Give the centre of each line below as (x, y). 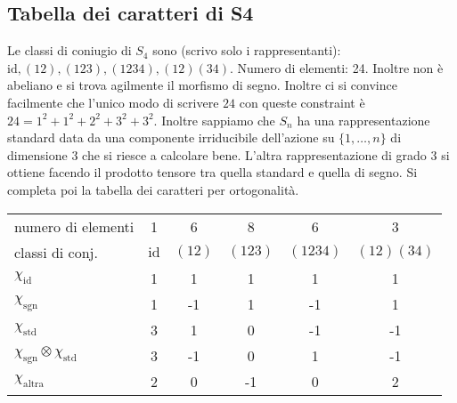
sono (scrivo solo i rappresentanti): (247, 50)
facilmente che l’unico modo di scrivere (113, 102)
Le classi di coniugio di (69, 50)
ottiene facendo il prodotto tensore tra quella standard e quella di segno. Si (212, 172)
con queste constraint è (302, 102)
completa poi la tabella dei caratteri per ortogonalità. (153, 189)
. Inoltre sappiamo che (214, 120)
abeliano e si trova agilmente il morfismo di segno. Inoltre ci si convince (202, 85)
